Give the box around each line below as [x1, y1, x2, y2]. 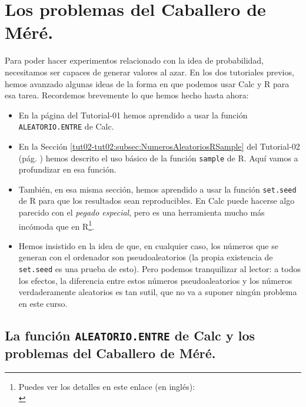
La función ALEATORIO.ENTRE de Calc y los [5, 326, 255, 344]
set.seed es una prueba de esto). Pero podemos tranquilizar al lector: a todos [18, 263, 301, 275]
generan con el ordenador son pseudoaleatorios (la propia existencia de [18, 251, 273, 263]
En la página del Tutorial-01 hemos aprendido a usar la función [18, 108, 248, 121]
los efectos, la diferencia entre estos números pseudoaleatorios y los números [18, 274, 292, 286]
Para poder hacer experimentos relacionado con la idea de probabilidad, [5, 54, 264, 67]
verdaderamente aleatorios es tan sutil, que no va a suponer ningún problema [18, 286, 297, 298]
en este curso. [18, 297, 68, 309]
